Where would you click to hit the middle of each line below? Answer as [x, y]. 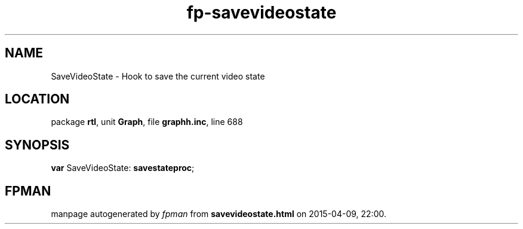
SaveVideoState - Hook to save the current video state [158, 76]
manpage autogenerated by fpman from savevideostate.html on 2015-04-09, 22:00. [219, 214]
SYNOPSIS [37, 145]
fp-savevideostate [261, 13]
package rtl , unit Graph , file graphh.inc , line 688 [147, 122]
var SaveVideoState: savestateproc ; [123, 168]
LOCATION [37, 99]
